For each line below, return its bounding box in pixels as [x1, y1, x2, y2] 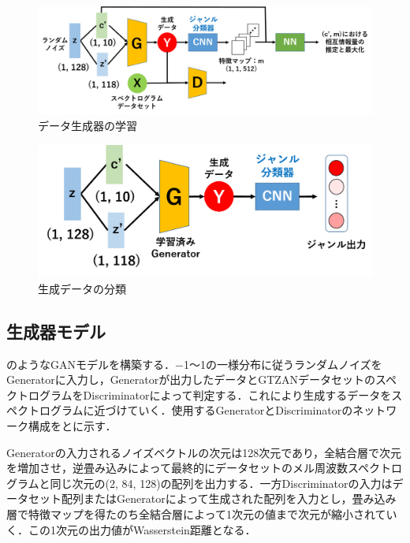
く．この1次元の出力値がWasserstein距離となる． [6, 521, 256, 537]
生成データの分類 [38, 280, 126, 296]
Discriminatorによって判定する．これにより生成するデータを [83, 386, 392, 403]
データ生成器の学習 [38, 117, 137, 134]
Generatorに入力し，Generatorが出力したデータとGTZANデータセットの [6, 371, 375, 388]
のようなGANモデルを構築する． [6, 355, 175, 372]
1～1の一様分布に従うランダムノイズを [183, 355, 382, 372]
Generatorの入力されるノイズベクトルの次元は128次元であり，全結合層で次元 [6, 444, 402, 460]
